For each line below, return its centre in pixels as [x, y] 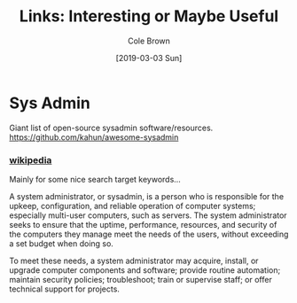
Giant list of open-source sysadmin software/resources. [111, 128]
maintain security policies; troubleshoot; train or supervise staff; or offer [141, 279]
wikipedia [31, 159]
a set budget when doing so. [61, 243]
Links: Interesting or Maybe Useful [149, 16]
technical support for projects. [64, 289]
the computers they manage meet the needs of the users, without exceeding [149, 234]
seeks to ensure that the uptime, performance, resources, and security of [143, 224]
